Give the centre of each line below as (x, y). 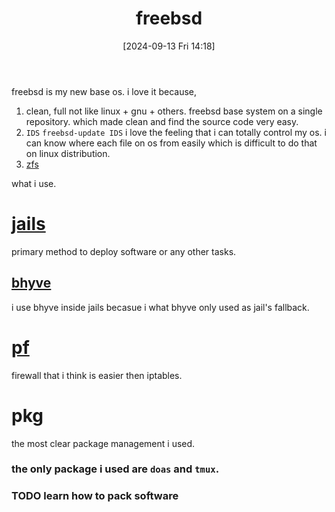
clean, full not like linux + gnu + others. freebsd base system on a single (174, 111)
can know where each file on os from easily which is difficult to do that (171, 143)
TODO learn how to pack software (95, 496)
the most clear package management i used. (103, 443)
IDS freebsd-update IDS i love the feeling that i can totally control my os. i (176, 132)
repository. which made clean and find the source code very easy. (162, 121)
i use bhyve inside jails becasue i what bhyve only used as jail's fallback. (160, 307)
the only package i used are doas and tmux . (115, 469)
